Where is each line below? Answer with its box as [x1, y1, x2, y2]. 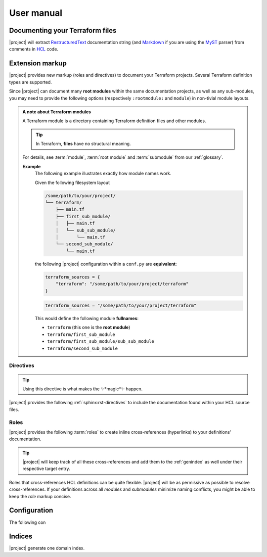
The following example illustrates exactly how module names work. [35, 171, 172, 177]
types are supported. [9, 79, 52, 85]
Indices [9, 532, 33, 541]
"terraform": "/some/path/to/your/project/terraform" [55, 281, 189, 287]
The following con [9, 519, 46, 525]
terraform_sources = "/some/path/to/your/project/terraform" [45, 303, 197, 309]
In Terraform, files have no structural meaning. [36, 141, 131, 147]
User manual [9, 7, 63, 18]
